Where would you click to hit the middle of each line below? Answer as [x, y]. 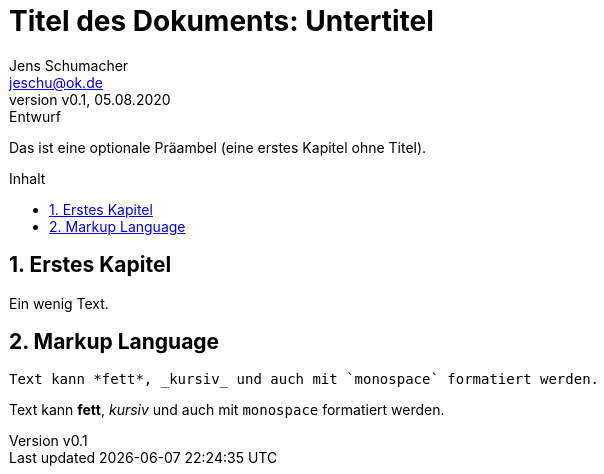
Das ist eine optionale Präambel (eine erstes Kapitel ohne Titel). [218, 147]
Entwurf [35, 116]
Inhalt [27, 178]
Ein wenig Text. [59, 303]
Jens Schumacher [69, 65]
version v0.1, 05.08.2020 [90, 99]
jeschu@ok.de [56, 82]
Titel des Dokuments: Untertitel [221, 21]
